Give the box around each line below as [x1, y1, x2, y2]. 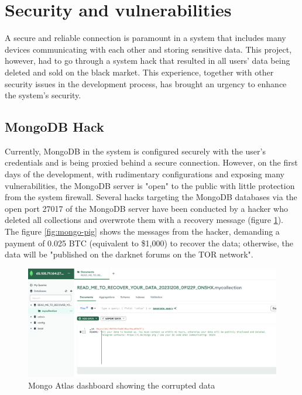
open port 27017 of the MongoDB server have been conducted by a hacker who [5, 202, 288, 214]
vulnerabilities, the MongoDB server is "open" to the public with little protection [5, 179, 295, 191]
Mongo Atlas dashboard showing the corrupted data [28, 379, 215, 391]
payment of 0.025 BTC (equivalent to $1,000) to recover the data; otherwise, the [5, 236, 294, 249]
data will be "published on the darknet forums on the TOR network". [5, 248, 253, 260]
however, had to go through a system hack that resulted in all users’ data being [5, 54, 290, 67]
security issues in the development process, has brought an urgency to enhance [5, 77, 287, 90]
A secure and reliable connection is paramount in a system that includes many [5, 32, 286, 44]
